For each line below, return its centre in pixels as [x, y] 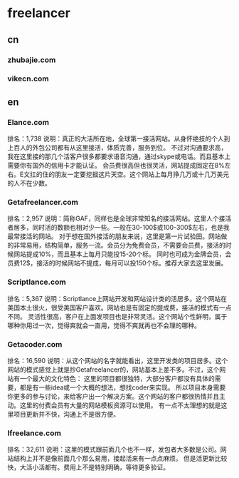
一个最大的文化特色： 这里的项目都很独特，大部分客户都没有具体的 [117, 378]
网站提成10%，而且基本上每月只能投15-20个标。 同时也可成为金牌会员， [119, 254]
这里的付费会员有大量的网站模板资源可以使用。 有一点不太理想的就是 [120, 405]
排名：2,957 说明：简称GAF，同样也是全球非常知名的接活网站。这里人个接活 [119, 218]
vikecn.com [28, 78]
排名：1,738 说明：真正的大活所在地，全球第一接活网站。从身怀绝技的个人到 [119, 139]
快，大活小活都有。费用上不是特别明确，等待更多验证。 [88, 467]
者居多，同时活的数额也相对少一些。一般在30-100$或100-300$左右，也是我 [118, 228]
